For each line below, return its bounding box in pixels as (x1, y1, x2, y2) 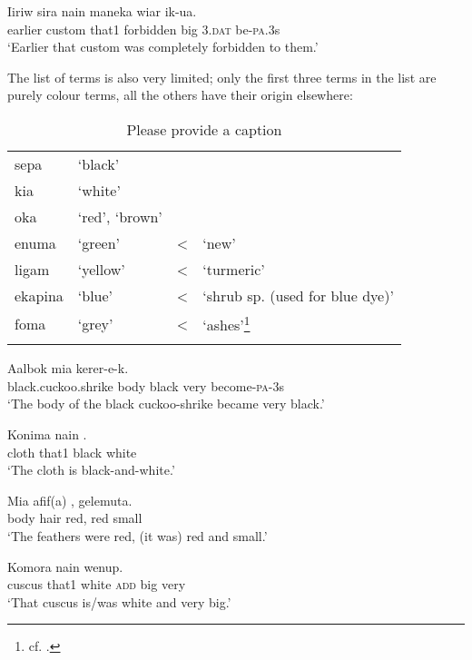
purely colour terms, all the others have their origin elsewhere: (7, 85, 353, 104)
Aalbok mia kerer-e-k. (7, 359, 129, 378)
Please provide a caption (126, 118, 282, 140)
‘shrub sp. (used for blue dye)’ (202, 284, 394, 306)
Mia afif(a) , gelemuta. (7, 490, 133, 509)
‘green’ (77, 231, 121, 253)
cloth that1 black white (7, 442, 137, 461)
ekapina (15, 284, 64, 306)
